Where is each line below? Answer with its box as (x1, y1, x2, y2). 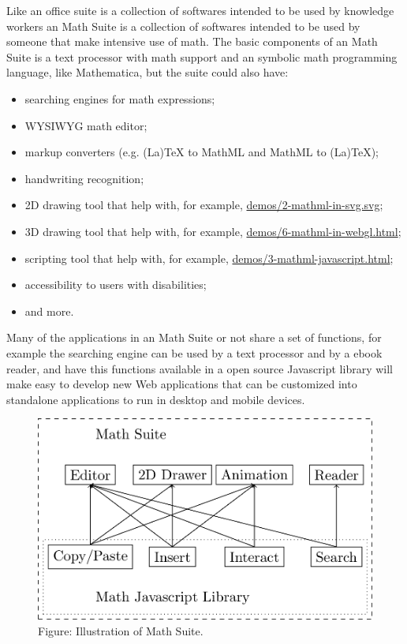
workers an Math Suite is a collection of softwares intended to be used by (6, 17, 360, 34)
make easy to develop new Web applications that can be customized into (6, 376, 357, 392)
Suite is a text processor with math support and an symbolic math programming (6, 48, 398, 65)
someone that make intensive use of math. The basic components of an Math (6, 33, 378, 50)
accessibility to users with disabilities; (24, 276, 207, 293)
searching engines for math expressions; (24, 90, 215, 107)
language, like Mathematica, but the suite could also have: (6, 64, 289, 80)
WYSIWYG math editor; (24, 117, 147, 133)
